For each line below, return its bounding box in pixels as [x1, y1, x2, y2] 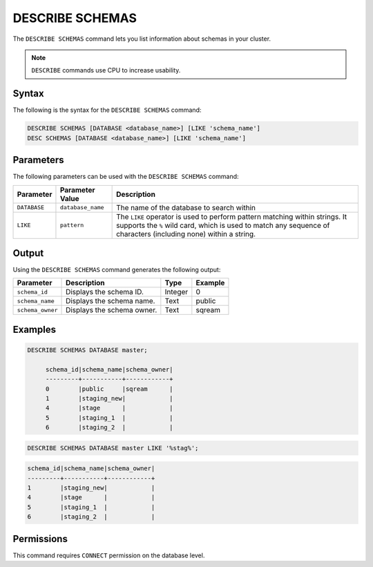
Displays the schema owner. [66, 305, 157, 315]
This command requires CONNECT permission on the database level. [12, 551, 205, 559]
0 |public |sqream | [45, 385, 173, 393]
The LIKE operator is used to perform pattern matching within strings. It [116, 211, 347, 221]
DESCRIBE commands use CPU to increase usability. [31, 66, 181, 75]
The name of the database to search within [116, 202, 256, 212]
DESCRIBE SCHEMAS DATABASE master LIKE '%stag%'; [27, 444, 199, 452]
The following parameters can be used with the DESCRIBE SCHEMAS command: [12, 173, 239, 181]
